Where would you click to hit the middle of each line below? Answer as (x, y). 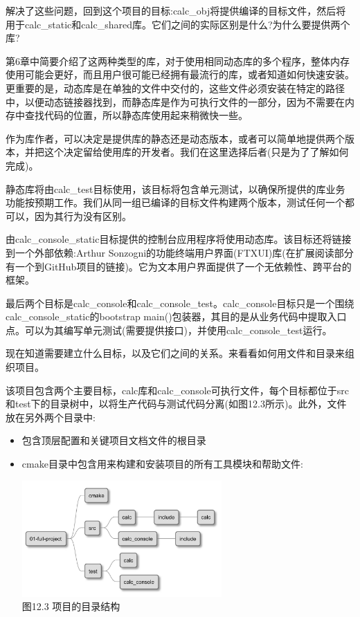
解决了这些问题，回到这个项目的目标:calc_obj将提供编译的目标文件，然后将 (176, 10)
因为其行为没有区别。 (83, 215)
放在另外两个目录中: (51, 417)
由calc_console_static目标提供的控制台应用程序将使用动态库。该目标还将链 (174, 239)
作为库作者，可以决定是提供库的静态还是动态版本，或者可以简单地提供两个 (175, 138)
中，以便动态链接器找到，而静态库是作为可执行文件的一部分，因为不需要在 (175, 101)
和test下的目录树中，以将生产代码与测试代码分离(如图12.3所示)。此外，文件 (176, 404)
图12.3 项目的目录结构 (71, 606)
